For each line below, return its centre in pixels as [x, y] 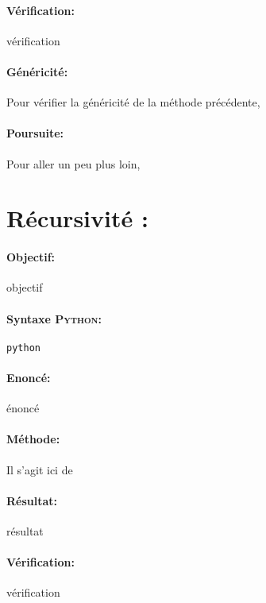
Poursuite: [35, 133]
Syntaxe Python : [54, 318]
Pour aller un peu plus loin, [73, 163]
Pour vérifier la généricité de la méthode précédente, [133, 102]
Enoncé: [29, 377]
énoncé [23, 408]
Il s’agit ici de [40, 469]
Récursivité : [77, 218]
